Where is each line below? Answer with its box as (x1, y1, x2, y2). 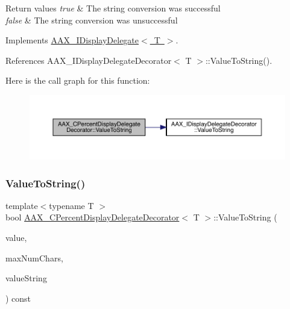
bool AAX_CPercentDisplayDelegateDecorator (5, 211, 180, 223)
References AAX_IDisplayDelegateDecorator (5, 54, 172, 66)
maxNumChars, (5, 251, 63, 264)
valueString (5, 272, 47, 284)
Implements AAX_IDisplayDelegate (5, 34, 139, 46)
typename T (49, 199, 94, 211)
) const (5, 292, 31, 304)
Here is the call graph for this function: (5, 74, 150, 87)
